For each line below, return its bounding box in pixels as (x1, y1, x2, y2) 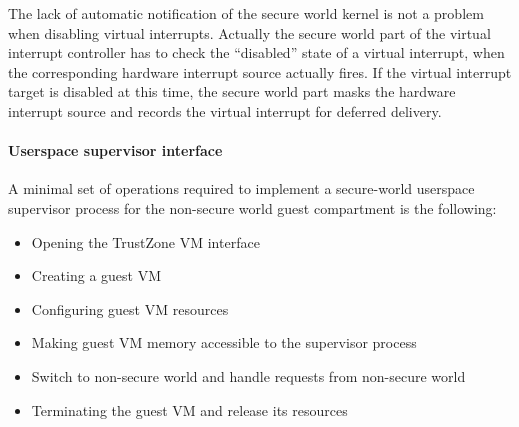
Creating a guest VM (31, 265, 162, 286)
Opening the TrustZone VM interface (31, 231, 260, 252)
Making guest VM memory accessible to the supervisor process (31, 332, 417, 353)
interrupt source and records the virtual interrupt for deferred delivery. (8, 100, 442, 121)
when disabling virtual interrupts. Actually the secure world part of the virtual (8, 22, 491, 43)
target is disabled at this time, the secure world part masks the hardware (8, 81, 456, 102)
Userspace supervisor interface (8, 140, 223, 161)
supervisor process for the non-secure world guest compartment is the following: (8, 197, 497, 218)
